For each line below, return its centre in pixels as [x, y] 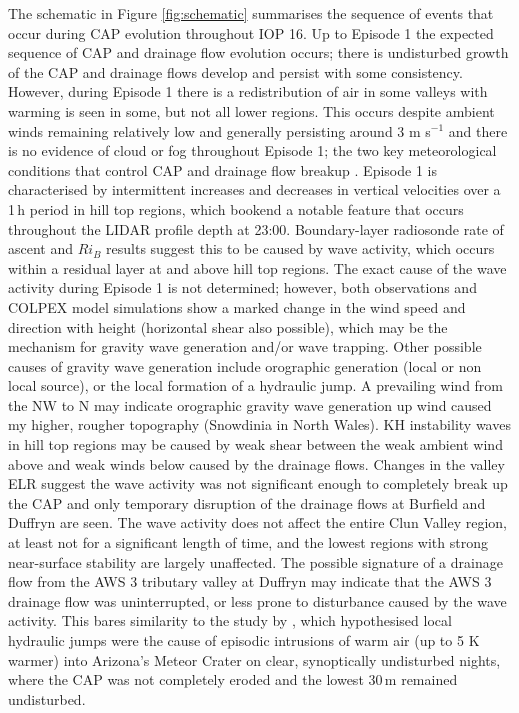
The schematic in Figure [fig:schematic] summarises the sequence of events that [251, 13]
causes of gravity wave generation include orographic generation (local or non [245, 365]
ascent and [41, 248]
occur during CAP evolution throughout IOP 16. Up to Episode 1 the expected [251, 32]
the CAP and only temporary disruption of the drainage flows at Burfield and [247, 502]
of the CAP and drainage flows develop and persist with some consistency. [235, 71]
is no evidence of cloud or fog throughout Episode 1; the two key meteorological [252, 150]
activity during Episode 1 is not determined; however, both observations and [242, 287]
